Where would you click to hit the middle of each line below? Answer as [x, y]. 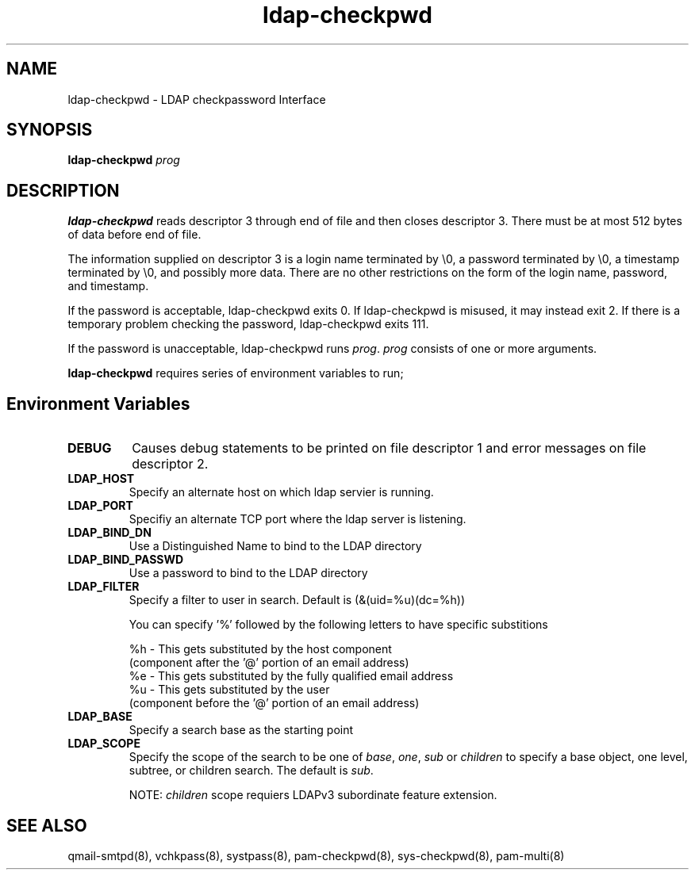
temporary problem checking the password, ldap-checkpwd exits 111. [248, 324]
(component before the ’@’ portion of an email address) [274, 703]
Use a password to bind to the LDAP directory [248, 573]
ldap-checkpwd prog [124, 160]
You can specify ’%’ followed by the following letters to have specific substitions [338, 625]
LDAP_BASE [100, 717]
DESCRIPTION [63, 190]
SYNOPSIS [50, 130]
